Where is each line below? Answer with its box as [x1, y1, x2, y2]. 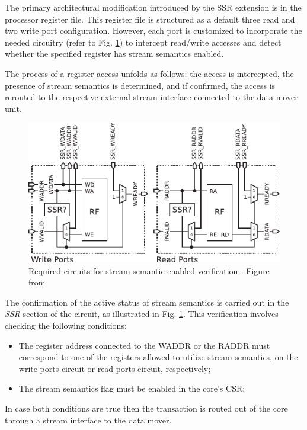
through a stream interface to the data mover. [5, 413, 172, 426]
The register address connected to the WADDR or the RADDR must [18, 339, 270, 351]
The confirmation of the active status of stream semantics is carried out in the [5, 296, 289, 308]
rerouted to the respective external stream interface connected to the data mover [5, 91, 298, 103]
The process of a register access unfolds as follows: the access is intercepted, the [5, 67, 294, 79]
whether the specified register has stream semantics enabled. [5, 47, 224, 60]
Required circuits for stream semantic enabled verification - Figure [28, 264, 270, 277]
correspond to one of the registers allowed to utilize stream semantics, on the [18, 351, 298, 363]
